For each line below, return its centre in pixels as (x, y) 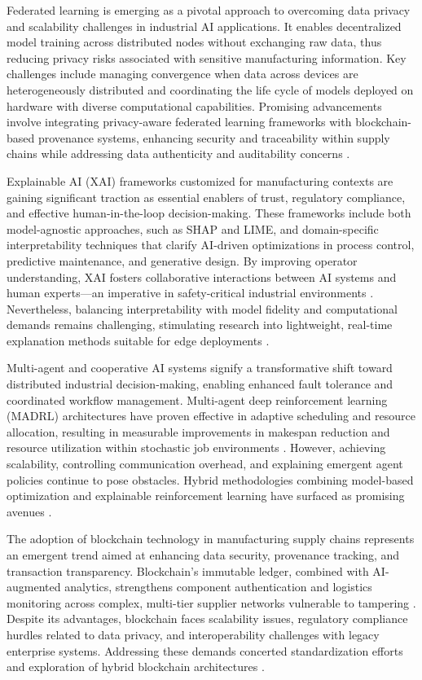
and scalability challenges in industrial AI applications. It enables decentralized (204, 26)
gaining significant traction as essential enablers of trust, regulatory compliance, (206, 197)
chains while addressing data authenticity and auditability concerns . (178, 154)
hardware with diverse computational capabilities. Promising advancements (194, 105)
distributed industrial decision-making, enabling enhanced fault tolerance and (200, 384)
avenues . (29, 511)
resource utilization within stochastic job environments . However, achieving (196, 447)
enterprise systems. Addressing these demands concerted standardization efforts (205, 650)
